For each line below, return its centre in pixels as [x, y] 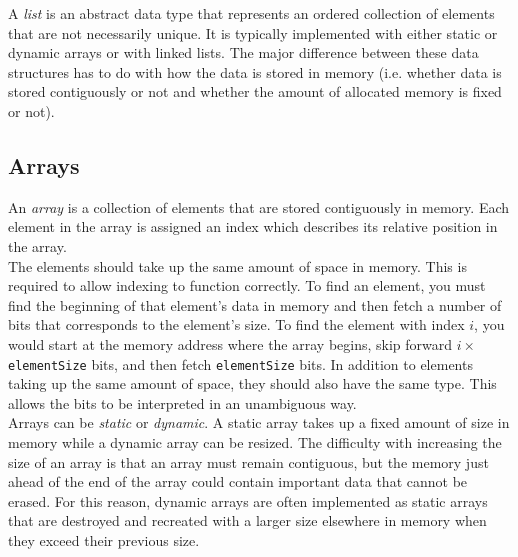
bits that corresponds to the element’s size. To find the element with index [236, 324]
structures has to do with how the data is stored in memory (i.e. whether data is [255, 71]
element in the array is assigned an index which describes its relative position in [253, 226]
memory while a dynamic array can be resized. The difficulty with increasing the [255, 441]
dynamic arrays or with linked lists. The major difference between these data [243, 52]
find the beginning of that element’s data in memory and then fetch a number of [255, 304]
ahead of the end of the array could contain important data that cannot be [238, 481]
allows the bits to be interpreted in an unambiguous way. [182, 402]
